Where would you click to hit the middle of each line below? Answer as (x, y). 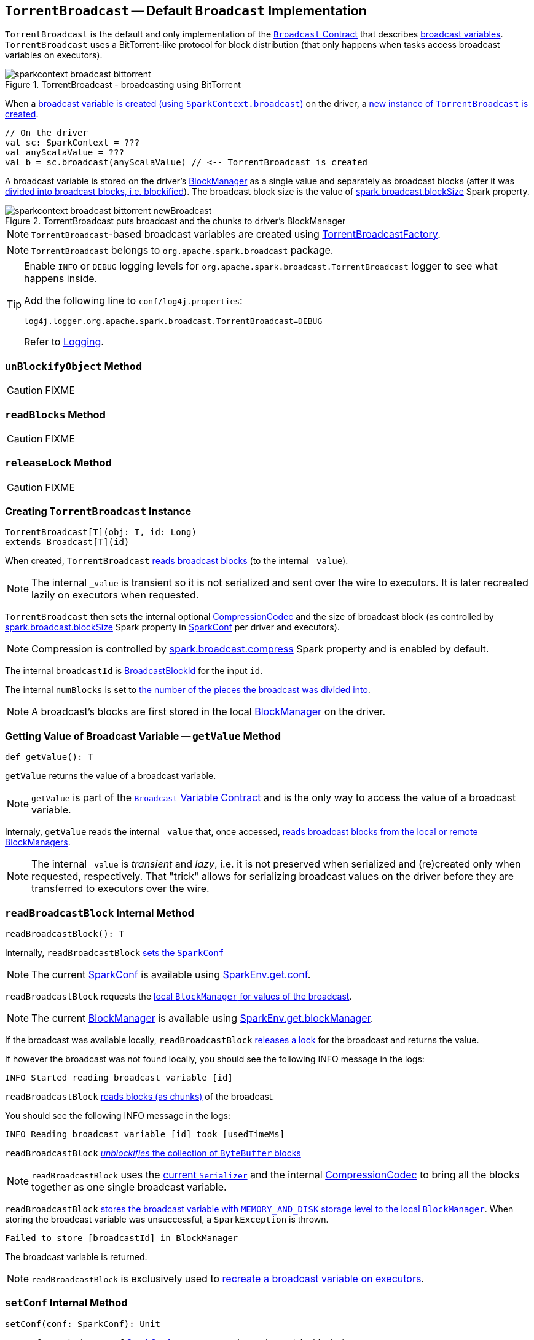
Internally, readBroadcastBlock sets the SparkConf (115, 952)
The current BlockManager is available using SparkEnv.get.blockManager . (202, 1018)
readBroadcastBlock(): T (65, 934)
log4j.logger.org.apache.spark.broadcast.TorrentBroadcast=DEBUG (173, 321)
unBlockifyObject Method (74, 366)
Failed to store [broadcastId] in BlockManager (122, 1238)
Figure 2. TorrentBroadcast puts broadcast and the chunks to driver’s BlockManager (175, 221)
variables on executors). (54, 55)
